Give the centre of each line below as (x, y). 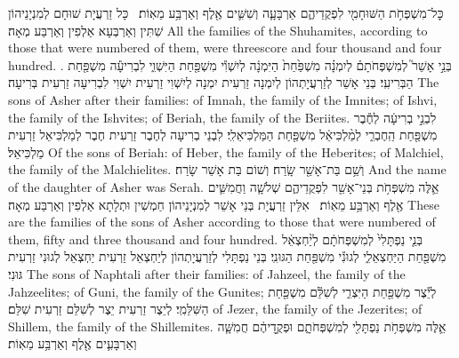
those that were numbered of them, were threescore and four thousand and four (225, 48)
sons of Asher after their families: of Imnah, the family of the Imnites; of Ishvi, (223, 99)
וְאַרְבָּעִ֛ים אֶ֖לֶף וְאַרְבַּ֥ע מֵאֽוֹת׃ (72, 343)
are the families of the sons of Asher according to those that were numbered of (222, 222)
